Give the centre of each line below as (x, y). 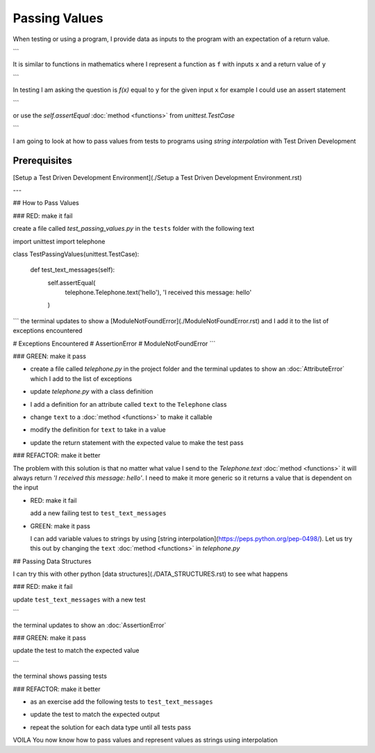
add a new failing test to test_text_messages (98, 513)
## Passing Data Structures (52, 561)
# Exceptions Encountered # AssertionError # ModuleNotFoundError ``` (114, 343)
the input (26, 487)
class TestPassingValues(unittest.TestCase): (76, 254)
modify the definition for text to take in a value (98, 430)
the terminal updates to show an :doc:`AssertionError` (90, 625)
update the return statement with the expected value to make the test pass (137, 442)
